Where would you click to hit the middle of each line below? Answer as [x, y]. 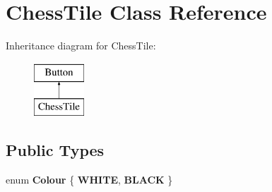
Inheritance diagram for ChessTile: [81, 46]
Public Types [55, 150]
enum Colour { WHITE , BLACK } [89, 180]
